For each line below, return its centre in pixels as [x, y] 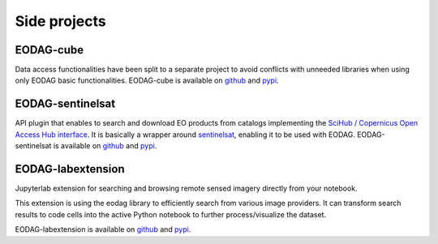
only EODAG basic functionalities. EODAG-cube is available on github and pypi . [147, 80]
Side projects [60, 21]
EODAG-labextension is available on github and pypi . [103, 229]
